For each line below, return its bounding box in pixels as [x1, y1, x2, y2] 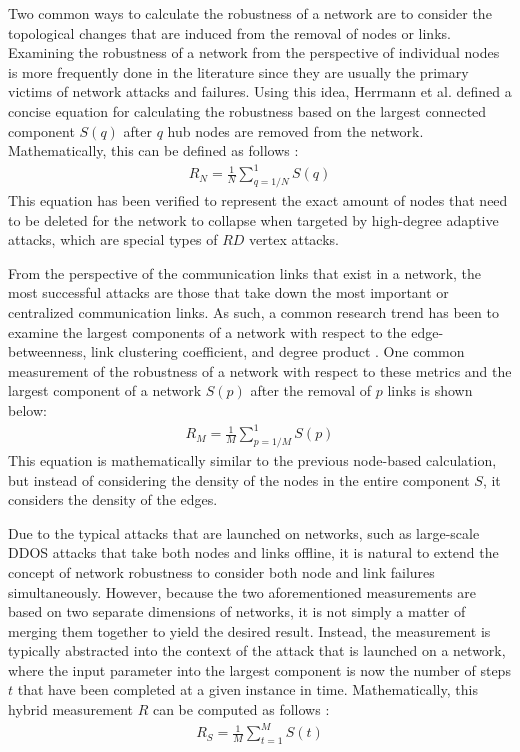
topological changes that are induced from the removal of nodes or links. [8, 22, 451, 43]
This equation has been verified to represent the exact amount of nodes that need [8, 190, 508, 211]
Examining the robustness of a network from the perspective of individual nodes [8, 42, 500, 63]
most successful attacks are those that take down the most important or [8, 282, 449, 303]
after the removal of [250, 380, 372, 401]
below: [8, 400, 47, 421]
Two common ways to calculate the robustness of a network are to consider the [8, 3, 492, 23]
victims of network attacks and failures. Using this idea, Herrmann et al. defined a [8, 81, 512, 102]
